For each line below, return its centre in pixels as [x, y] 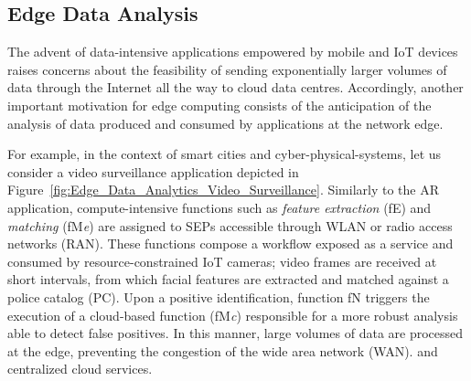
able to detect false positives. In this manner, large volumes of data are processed [235, 333]
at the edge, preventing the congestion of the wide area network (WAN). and [223, 350]
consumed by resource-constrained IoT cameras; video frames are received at [222, 261]
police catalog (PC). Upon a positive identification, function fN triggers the [219, 296]
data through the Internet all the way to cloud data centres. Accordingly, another [235, 87]
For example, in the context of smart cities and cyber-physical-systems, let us [225, 154]
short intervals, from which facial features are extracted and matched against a [228, 279]
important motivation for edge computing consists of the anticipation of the [219, 105]
